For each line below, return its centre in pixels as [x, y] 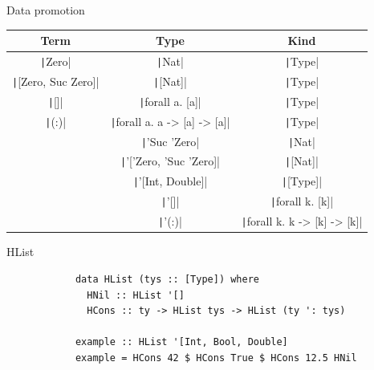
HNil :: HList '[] [136, 295]
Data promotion [46, 10]
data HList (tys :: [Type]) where [167, 279]
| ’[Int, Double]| [170, 181]
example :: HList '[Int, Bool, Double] [181, 342]
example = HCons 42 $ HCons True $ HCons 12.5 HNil [216, 358]
